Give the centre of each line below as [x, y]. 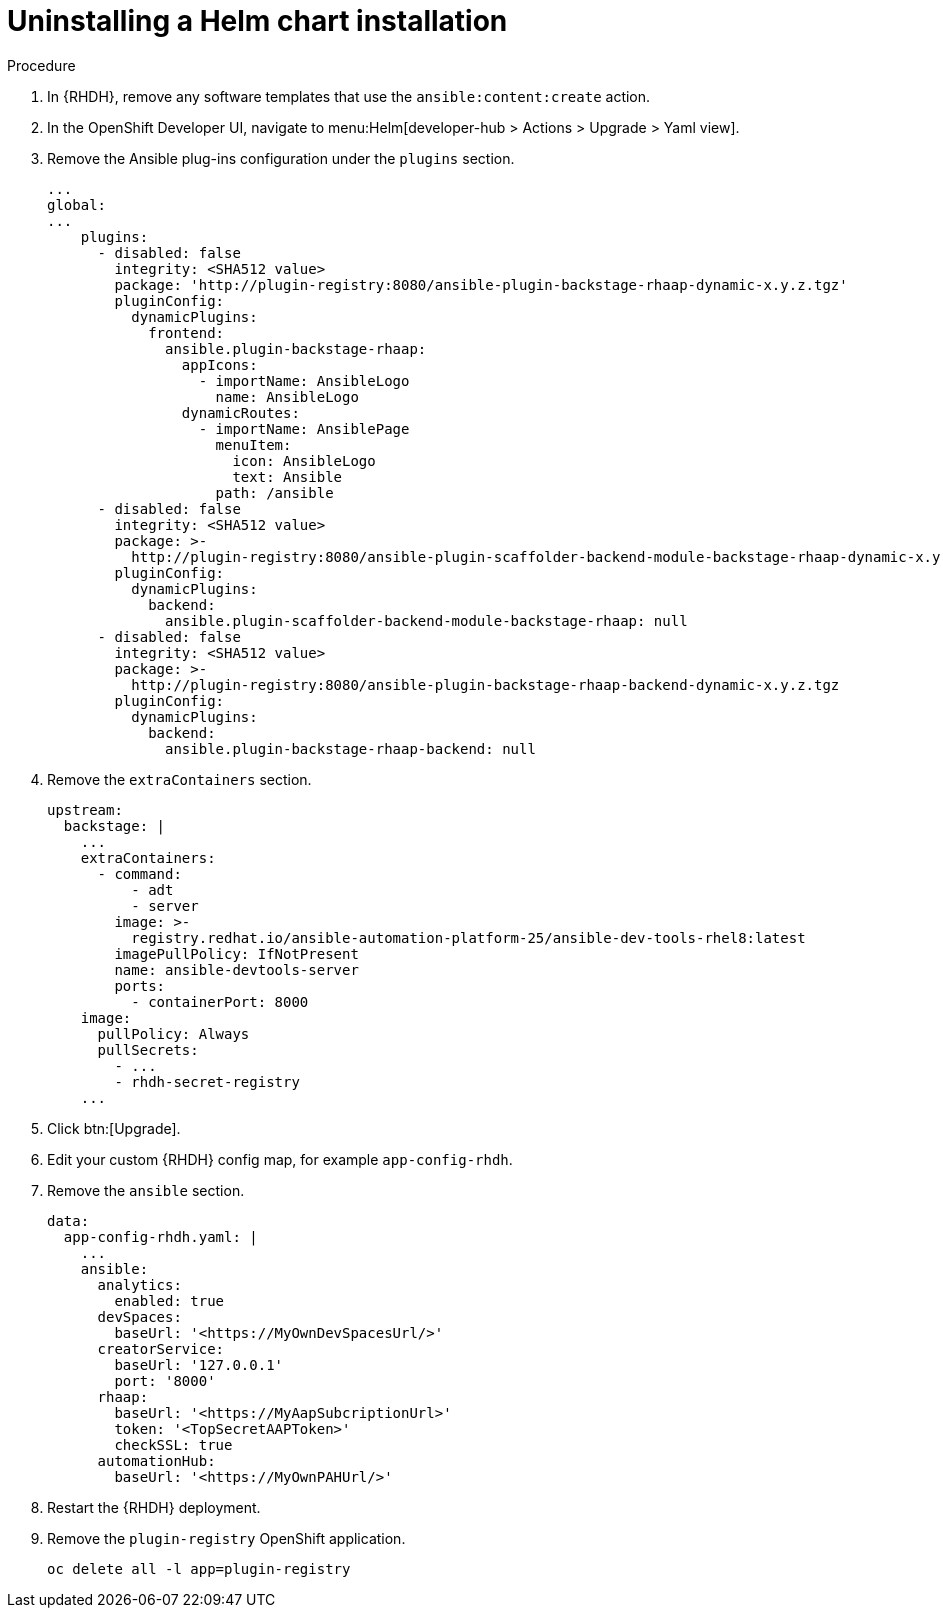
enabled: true [169, 1300]
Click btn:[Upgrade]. [114, 1128]
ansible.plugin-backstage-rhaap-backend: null [350, 748]
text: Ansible [287, 476]
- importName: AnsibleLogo [304, 380]
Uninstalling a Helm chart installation [257, 21]
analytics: [139, 1284]
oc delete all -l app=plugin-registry [199, 1568]
